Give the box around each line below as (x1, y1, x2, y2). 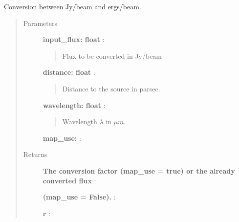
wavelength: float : (43, 100, 106, 110)
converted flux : (43, 175, 96, 185)
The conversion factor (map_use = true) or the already (43, 165, 235, 176)
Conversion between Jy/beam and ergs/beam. (4, 1, 141, 11)
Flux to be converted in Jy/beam (62, 50, 162, 61)
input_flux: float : (43, 34, 105, 44)
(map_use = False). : (43, 192, 116, 202)
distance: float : (43, 67, 95, 77)
